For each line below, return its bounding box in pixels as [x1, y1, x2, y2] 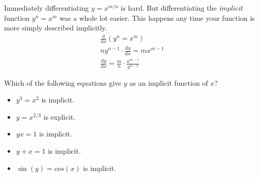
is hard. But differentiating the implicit [121, 3, 243, 13]
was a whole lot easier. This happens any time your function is [60, 12, 255, 23]
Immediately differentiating [4, 3, 89, 13]
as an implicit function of [129, 77, 208, 88]
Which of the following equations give [4, 77, 122, 88]
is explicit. [43, 111, 76, 122]
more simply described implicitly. [4, 22, 107, 33]
